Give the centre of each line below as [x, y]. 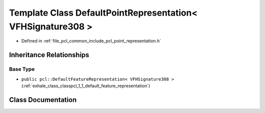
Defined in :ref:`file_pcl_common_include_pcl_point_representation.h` [91, 41]
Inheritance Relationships [49, 55]
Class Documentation [43, 100]
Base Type [22, 69]
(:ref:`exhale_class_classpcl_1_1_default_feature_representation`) [86, 86]
